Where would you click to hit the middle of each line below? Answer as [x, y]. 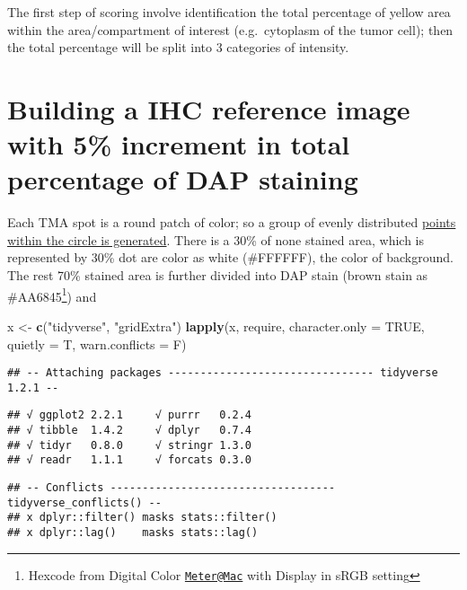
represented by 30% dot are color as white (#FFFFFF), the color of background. [230, 257]
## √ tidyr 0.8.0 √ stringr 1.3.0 [130, 445]
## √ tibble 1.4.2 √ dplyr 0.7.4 [130, 431]
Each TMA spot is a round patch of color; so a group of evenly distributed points [232, 222]
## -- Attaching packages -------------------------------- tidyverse [223, 373]
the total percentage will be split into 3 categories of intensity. [178, 47]
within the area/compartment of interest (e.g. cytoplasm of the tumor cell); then [230, 29]
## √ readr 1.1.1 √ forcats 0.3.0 [130, 460]
